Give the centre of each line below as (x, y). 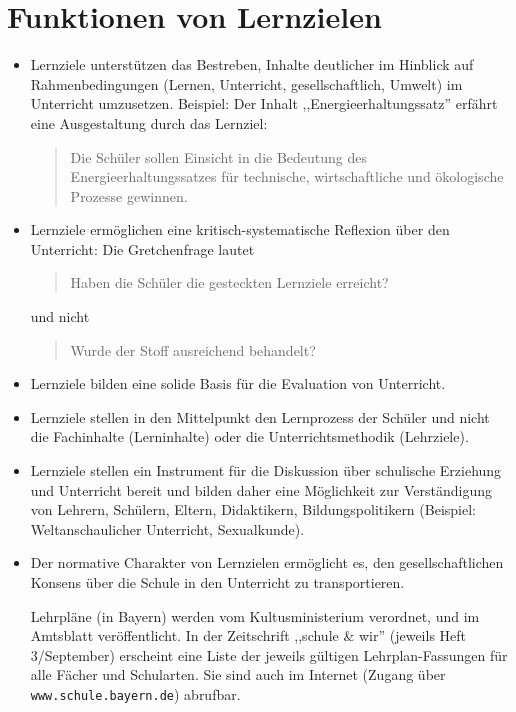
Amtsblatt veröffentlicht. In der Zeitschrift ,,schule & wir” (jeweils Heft (248, 635)
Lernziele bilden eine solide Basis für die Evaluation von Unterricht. (238, 383)
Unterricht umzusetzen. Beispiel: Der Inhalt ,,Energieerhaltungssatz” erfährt (264, 103)
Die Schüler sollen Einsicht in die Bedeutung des (219, 156)
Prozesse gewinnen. (129, 195)
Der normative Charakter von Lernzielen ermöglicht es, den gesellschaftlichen (267, 562)
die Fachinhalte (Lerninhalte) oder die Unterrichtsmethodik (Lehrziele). (249, 436)
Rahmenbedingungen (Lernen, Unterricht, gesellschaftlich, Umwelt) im (246, 83)
